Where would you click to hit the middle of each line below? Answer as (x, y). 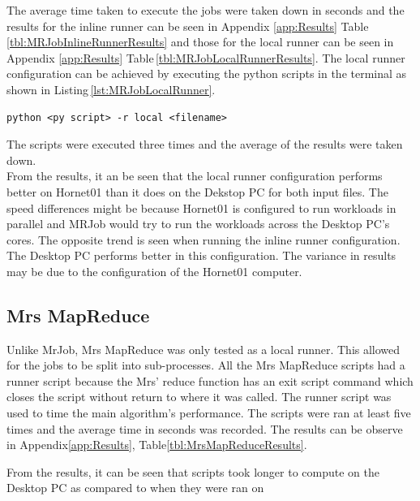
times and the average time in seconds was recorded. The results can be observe (205, 428)
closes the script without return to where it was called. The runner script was (199, 397)
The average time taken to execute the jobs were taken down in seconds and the (206, 10)
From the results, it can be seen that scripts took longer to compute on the (193, 471)
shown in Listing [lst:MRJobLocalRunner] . (111, 89)
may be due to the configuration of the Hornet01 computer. (154, 271)
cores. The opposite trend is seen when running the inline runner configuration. (204, 239)
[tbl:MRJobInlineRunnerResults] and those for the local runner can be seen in (200, 42)
